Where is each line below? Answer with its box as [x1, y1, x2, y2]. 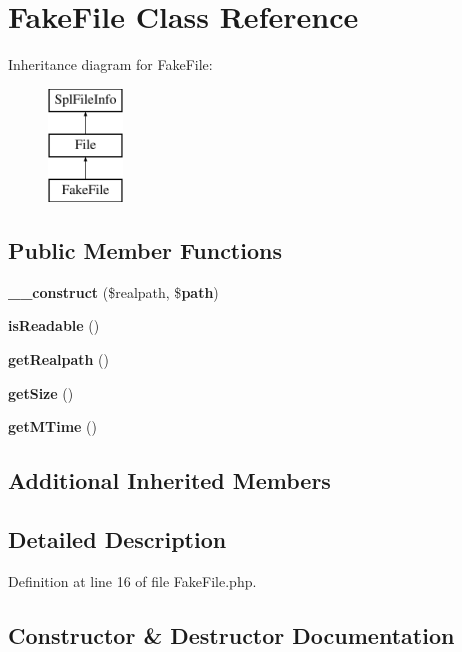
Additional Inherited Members [8, 465, 331, 496]
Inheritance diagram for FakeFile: [8, 54, 213, 75]
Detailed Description [8, 524, 227, 555]
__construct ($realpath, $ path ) [8, 281, 219, 302]
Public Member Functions [8, 235, 282, 266]
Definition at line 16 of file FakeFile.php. [8, 570, 257, 591]
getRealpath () [8, 349, 109, 370]
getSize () [8, 382, 74, 403]
